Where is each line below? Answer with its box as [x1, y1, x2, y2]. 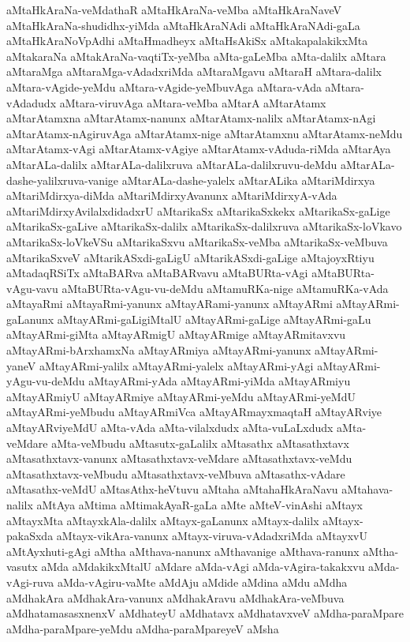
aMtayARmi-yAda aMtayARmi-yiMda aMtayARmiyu [88, 373, 351, 389]
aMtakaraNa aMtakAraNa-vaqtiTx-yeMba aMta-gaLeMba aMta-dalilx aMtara [6, 47, 386, 64]
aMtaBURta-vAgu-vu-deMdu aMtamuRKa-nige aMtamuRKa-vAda [61, 280, 389, 296]
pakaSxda [6, 527, 54, 544]
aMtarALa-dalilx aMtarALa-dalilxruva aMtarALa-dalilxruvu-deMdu [6, 156, 337, 172]
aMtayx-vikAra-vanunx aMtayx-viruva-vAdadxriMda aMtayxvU [56, 527, 367, 544]
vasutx [6, 558, 38, 575]
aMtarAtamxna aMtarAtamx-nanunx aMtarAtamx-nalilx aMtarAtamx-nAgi [6, 110, 376, 126]
